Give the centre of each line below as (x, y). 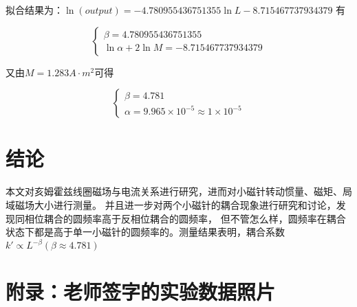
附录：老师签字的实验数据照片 (141, 292)
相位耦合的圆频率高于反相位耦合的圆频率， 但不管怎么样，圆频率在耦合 (185, 218)
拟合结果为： (34, 10)
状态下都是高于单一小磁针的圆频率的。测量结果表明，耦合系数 (145, 232)
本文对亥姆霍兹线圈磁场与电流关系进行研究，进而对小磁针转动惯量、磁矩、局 (179, 191)
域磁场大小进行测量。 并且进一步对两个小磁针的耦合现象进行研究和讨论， (171, 204)
